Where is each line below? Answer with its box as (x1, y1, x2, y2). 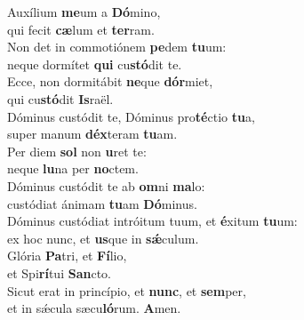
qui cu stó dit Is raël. (7, 89, 114, 108)
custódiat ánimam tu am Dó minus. (7, 194, 197, 212)
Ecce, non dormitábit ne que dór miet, (7, 72, 213, 91)
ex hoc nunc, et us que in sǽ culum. (7, 228, 199, 247)
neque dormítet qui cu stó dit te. (7, 54, 182, 73)
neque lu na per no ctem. (7, 159, 139, 178)
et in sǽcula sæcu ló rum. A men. (7, 299, 181, 317)
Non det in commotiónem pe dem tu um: (7, 37, 227, 56)
